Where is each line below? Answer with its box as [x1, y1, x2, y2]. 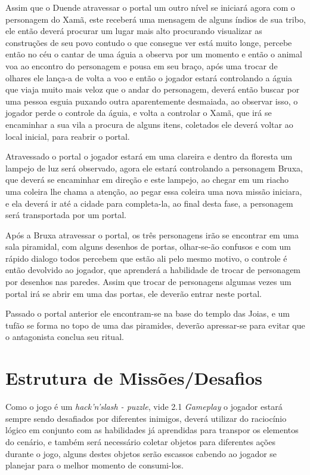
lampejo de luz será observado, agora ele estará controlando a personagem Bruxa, [5, 161, 303, 174]
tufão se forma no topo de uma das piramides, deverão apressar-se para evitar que [5, 318, 305, 331]
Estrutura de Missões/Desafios [5, 366, 263, 390]
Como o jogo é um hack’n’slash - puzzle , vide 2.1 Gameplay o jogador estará [5, 400, 283, 413]
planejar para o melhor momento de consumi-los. [5, 459, 184, 471]
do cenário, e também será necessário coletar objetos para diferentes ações [5, 435, 275, 448]
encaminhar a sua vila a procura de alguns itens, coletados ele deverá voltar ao [5, 118, 293, 130]
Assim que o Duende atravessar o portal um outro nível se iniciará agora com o [5, 1, 295, 13]
